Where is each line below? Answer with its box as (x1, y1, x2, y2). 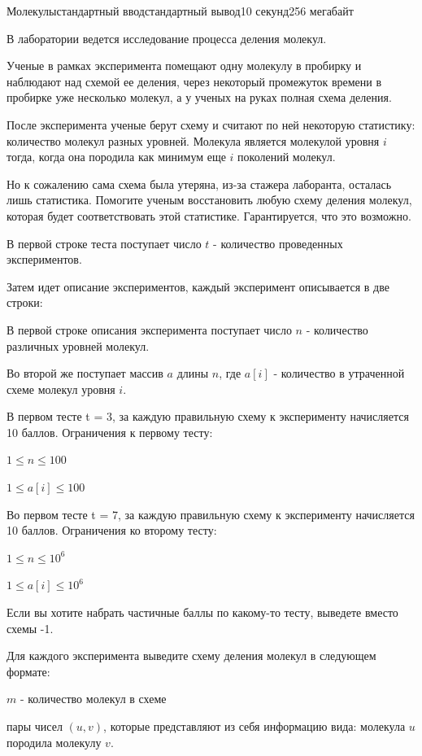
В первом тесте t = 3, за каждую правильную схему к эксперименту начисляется (7, 408, 409, 425)
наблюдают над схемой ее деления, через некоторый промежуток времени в (7, 72, 382, 90)
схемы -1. (7, 619, 54, 636)
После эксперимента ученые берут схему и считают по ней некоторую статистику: (7, 116, 415, 133)
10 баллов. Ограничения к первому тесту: (7, 423, 213, 440)
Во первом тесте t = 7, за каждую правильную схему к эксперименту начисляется (7, 505, 415, 522)
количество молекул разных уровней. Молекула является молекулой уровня (7, 132, 380, 149)
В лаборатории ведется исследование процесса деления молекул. (7, 29, 327, 46)
